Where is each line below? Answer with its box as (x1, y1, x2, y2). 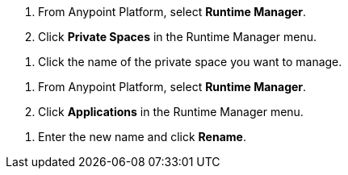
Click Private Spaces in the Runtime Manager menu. (38, 30, 317, 44)
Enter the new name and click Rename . (38, 130, 246, 144)
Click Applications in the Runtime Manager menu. (38, 105, 304, 119)
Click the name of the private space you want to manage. (38, 55, 342, 69)
